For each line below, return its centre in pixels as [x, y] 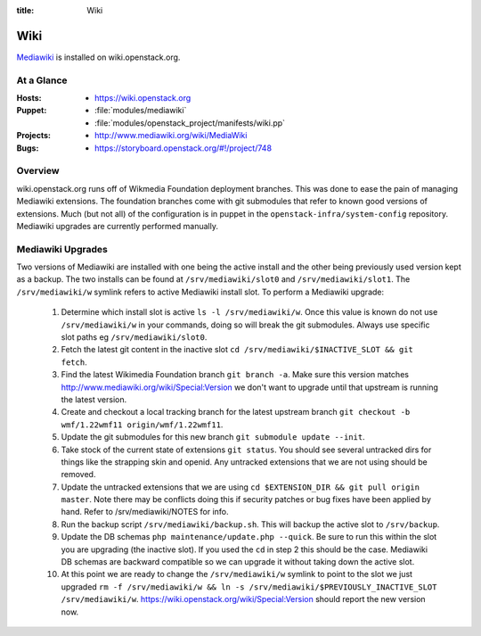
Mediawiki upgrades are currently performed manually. [117, 226]
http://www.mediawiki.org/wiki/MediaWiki [171, 136]
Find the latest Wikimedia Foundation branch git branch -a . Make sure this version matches [235, 375]
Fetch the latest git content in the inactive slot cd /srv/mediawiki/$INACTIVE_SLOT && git [237, 350]
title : [25, 10]
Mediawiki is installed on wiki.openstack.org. [98, 57]
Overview [38, 171]
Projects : [33, 136]
